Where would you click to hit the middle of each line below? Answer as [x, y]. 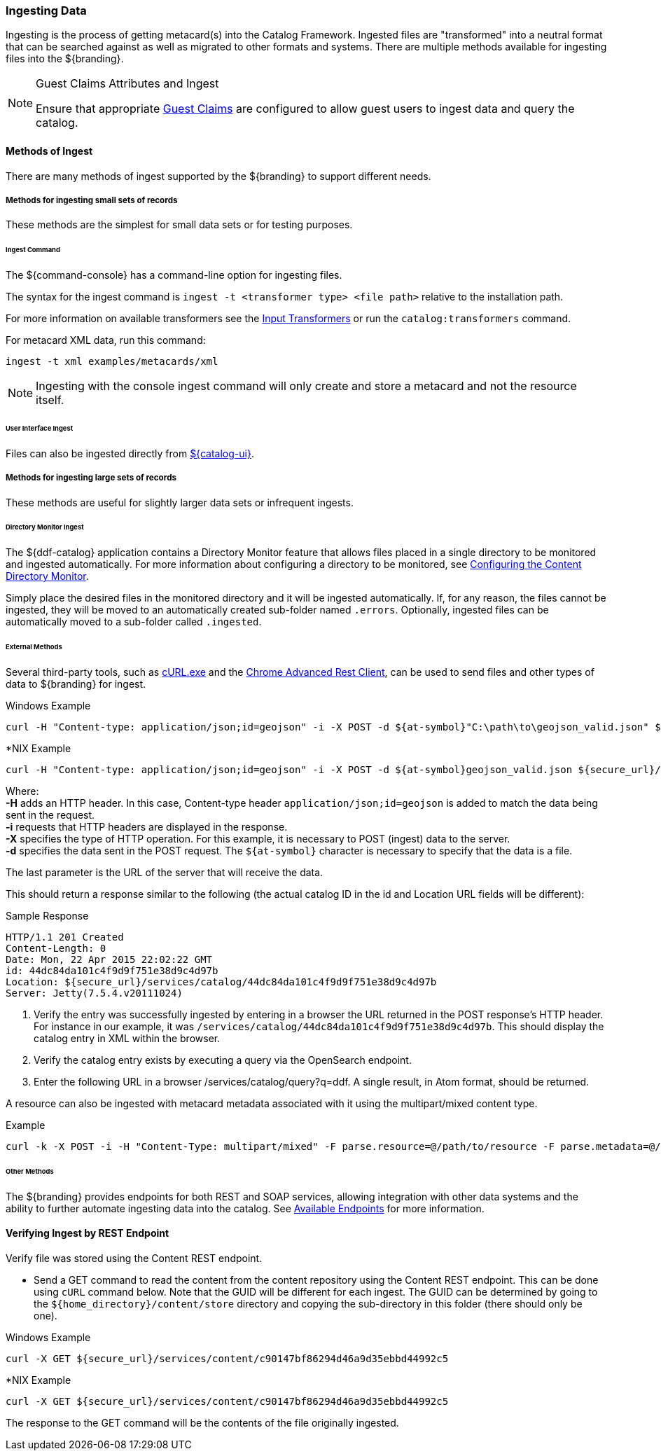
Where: [22, 791]
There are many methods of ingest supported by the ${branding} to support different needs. [218, 176]
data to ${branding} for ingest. [76, 684]
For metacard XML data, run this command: [106, 340]
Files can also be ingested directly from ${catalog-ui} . [130, 453]
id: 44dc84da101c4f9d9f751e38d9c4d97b [112, 970]
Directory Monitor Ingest [45, 527]
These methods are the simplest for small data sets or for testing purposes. [179, 225]
